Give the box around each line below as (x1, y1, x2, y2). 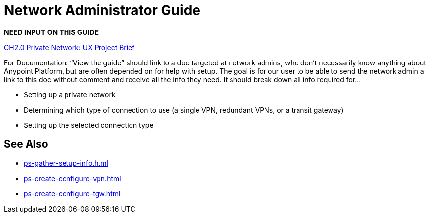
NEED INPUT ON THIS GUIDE (4, 28, 99, 36)
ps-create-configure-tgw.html (24, 189, 121, 198)
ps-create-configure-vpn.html (24, 174, 121, 183)
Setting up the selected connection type (24, 121, 154, 129)
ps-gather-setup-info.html (24, 158, 108, 167)
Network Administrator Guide (4, 2, 200, 19)
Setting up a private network (24, 90, 116, 99)
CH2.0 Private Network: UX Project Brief (4, 43, 135, 52)
